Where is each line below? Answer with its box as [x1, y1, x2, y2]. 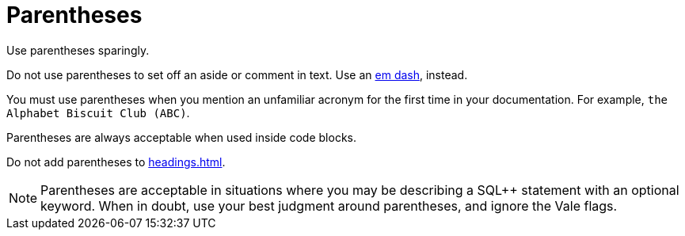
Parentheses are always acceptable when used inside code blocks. [6, 130, 356, 144]
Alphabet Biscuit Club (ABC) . [6, 105, 190, 120]
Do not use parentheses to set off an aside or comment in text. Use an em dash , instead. [6, 67, 468, 82]
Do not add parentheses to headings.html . [6, 154, 226, 169]
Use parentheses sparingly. [6, 43, 150, 57]
